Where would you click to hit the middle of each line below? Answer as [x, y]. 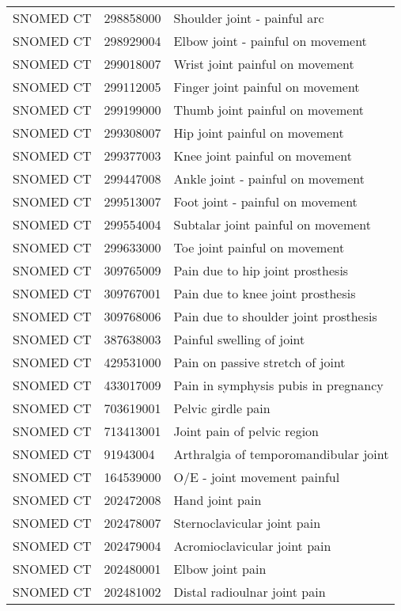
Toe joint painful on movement [259, 247]
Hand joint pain [218, 500]
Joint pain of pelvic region [246, 431]
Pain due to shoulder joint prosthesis [275, 316]
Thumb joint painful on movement [269, 110]
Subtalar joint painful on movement [272, 224]
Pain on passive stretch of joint [259, 362]
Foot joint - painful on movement [265, 201]
